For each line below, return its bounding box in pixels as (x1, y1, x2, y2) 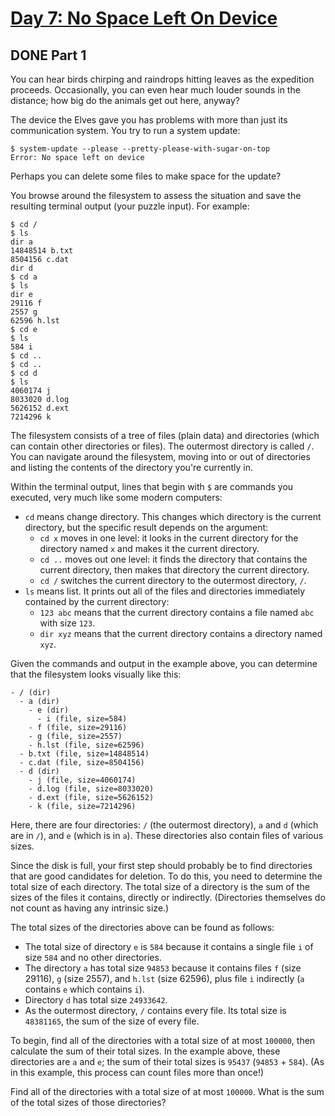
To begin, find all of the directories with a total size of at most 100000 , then (10, 1035, 316, 1046)
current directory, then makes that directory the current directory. (39, 564, 310, 576)
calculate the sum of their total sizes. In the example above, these (10, 1045, 281, 1057)
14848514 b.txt (10, 246, 74, 256)
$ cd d (10, 368, 38, 378)
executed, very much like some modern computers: (10, 492, 223, 503)
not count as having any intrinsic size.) (10, 902, 170, 914)
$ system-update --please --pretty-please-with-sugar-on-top (10, 144, 271, 154)
